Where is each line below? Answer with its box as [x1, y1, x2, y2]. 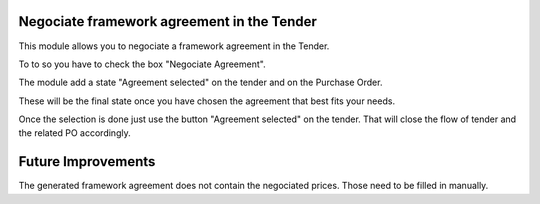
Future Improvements [18, 153, 156, 170]
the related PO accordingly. [18, 127, 131, 139]
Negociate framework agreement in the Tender [18, 13, 317, 30]
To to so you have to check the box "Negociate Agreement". [18, 58, 266, 70]
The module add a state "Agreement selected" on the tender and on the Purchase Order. [18, 76, 383, 89]
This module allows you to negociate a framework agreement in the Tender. [18, 40, 330, 52]
